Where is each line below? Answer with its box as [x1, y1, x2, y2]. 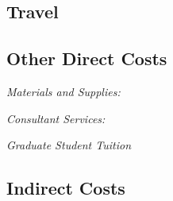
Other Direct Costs [6, 46, 167, 71]
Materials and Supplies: [6, 83, 121, 99]
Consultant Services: [6, 110, 106, 126]
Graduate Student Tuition [6, 137, 131, 153]
